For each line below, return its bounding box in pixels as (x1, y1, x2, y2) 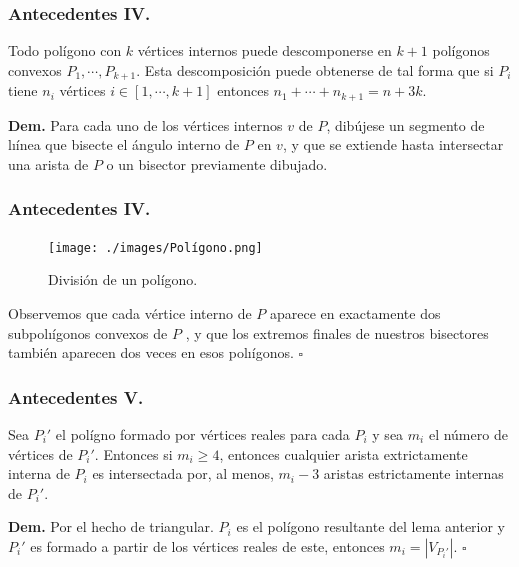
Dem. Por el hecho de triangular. (8, 516, 214, 537)
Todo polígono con (8, 40, 122, 61)
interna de (8, 463, 70, 484)
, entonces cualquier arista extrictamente (219, 443, 468, 464)
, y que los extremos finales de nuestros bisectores (185, 322, 489, 343)
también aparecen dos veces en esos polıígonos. (8, 342, 294, 363)
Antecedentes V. (8, 384, 144, 409)
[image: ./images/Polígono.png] (48, 240, 263, 255)
